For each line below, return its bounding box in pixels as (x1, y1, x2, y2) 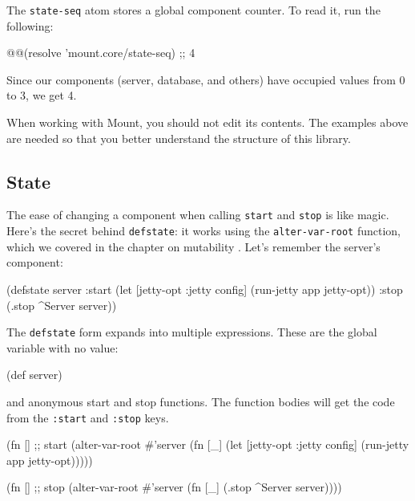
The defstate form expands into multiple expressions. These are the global (6, 324, 377, 340)
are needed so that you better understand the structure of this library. (6, 129, 351, 146)
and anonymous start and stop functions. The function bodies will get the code (6, 393, 395, 409)
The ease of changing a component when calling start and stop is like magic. (6, 206, 389, 223)
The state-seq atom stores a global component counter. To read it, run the (6, 2, 381, 18)
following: (6, 17, 54, 34)
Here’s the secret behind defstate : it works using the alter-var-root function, (6, 222, 401, 239)
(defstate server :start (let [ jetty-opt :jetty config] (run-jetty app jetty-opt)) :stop (6, 280, 403, 297)
